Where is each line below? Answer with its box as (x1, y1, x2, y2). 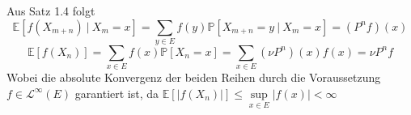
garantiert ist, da (74, 84, 159, 101)
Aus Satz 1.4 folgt (6, 2, 95, 19)
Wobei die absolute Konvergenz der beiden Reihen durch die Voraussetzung (6, 69, 381, 86)
